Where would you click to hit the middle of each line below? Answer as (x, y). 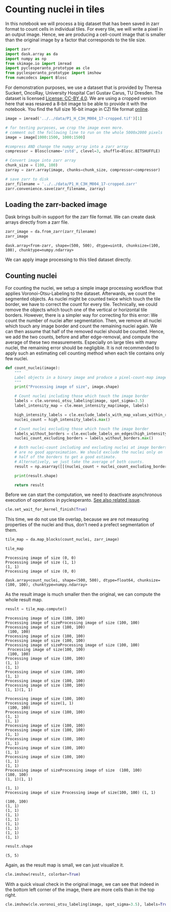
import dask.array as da (32, 54)
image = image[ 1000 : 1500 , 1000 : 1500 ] (45, 137)
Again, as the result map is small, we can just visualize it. (65, 865)
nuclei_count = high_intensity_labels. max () (62, 419)
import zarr (18, 49)
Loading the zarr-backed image (56, 205)
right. (11, 895)
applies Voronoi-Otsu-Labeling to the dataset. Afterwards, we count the (80, 293)
